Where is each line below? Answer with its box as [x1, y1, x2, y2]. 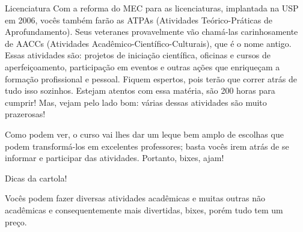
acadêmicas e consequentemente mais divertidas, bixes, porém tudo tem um [5, 203, 283, 216]
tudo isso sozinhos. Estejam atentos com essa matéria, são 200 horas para [5, 84, 275, 97]
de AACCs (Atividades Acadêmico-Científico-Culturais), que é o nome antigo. [5, 37, 292, 49]
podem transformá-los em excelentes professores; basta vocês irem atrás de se [5, 139, 289, 152]
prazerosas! [5, 108, 46, 120]
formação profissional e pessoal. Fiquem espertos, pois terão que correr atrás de [5, 72, 298, 85]
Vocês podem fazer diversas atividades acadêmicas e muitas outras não [5, 192, 266, 204]
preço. [5, 215, 27, 228]
